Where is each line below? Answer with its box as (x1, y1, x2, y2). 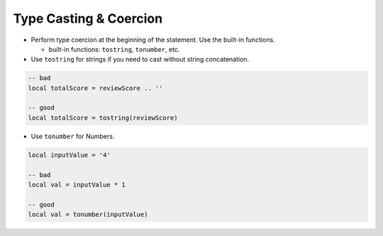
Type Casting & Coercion (13, 11, 163, 26)
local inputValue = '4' (28, 151, 111, 159)
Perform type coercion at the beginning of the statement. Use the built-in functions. (30, 35, 276, 44)
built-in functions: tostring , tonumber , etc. (48, 45, 180, 53)
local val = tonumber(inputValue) (28, 210, 148, 219)
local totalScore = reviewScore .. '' (28, 84, 163, 92)
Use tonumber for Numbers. (30, 132, 115, 140)
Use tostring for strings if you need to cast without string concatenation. (30, 55, 250, 64)
